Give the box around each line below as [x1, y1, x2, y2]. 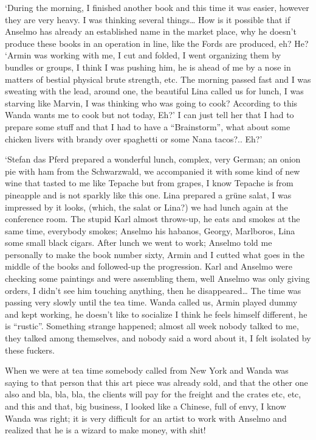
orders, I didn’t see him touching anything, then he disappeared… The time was [5, 284, 301, 296]
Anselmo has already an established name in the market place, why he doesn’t [5, 25, 297, 38]
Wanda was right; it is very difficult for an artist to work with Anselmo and [5, 411, 287, 424]
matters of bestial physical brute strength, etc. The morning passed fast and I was [5, 72, 311, 85]
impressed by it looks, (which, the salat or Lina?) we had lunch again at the [5, 200, 288, 213]
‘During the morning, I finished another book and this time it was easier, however [5, 1, 309, 13]
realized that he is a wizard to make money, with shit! [5, 424, 206, 436]
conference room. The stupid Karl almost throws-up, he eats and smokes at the [5, 212, 300, 225]
